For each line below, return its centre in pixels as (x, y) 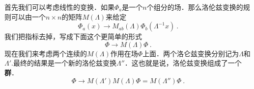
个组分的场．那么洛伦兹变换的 (195, 7)
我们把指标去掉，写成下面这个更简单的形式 (73, 36)
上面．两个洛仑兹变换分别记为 (191, 53)
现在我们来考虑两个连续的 (46, 53)
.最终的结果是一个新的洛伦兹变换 (64, 63)
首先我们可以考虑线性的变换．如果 (59, 7)
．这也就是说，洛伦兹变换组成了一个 (183, 63)
